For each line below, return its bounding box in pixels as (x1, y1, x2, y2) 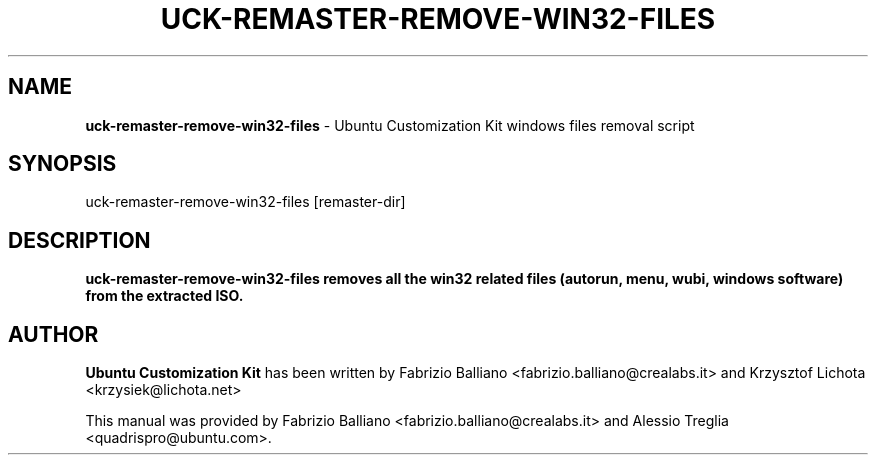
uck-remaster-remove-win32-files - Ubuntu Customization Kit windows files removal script (85, 116, 695, 134)
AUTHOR (8, 321, 99, 347)
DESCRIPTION (8, 227, 151, 253)
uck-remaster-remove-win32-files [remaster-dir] (85, 193, 406, 211)
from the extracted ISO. (85, 287, 244, 305)
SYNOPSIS (8, 151, 117, 177)
